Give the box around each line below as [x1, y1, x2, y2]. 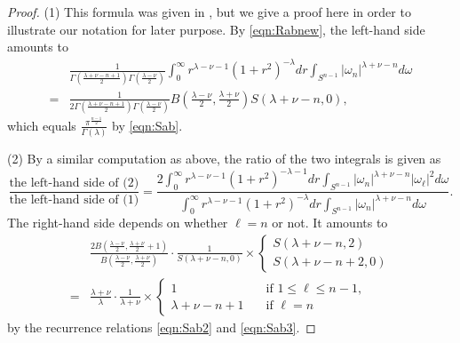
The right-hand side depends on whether [7, 213, 228, 232]
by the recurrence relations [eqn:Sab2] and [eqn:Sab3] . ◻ [7, 317, 316, 336]
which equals [7, 116, 76, 134]
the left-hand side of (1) [9, 194, 139, 207]
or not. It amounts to [272, 213, 388, 232]
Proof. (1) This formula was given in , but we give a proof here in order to [7, 3, 411, 20]
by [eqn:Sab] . [112, 116, 183, 134]
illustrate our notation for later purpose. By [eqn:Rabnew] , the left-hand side [7, 20, 425, 38]
